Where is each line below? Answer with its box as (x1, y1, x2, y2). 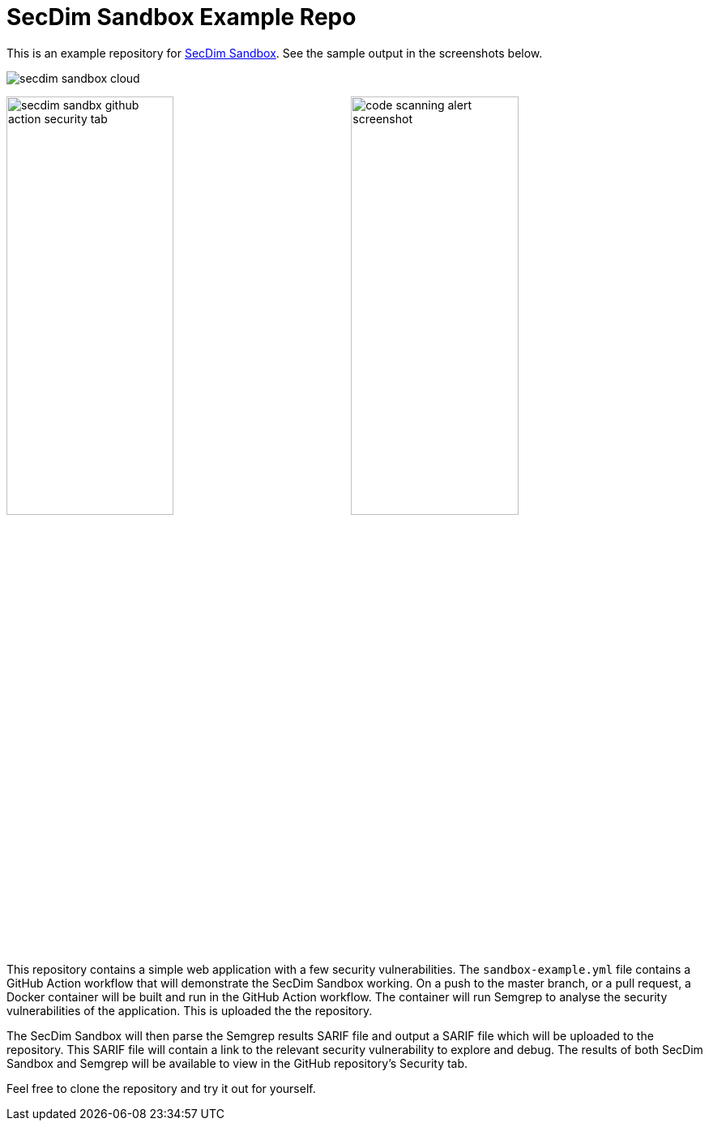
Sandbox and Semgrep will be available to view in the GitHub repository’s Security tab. (6, 1056, 468, 1071)
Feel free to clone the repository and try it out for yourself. (6, 1082, 316, 1096)
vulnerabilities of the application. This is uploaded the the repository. (6, 1004, 373, 1018)
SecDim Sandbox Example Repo (6, 3, 357, 31)
